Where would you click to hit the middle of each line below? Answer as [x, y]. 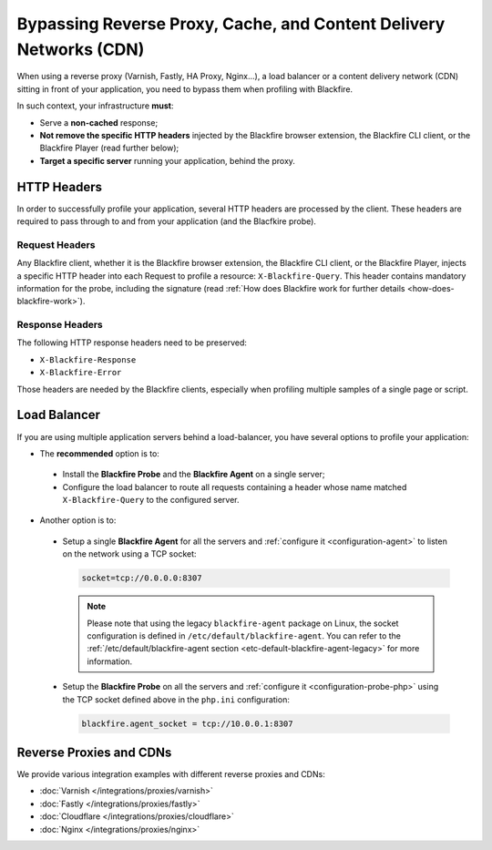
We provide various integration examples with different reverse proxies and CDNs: [171, 774]
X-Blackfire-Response [88, 359]
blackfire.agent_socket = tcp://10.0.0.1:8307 [187, 723]
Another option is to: [78, 520]
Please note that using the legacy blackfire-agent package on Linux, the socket [243, 623]
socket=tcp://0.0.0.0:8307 [142, 578]
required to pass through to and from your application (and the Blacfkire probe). [166, 221]
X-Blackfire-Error [81, 373]
